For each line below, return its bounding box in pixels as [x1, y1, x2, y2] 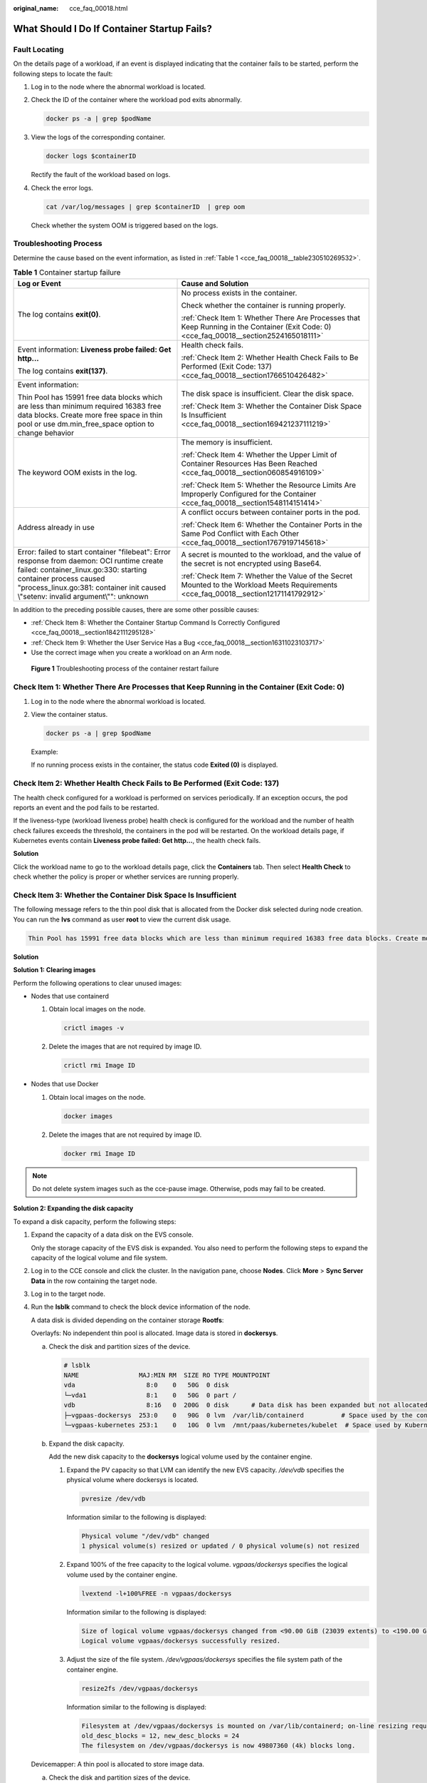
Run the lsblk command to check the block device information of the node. [31, 1302, 251, 1312]
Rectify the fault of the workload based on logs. [31, 170, 171, 179]
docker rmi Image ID [63, 1149, 135, 1158]
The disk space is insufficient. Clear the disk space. [181, 389, 354, 399]
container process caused [17, 573, 105, 583]
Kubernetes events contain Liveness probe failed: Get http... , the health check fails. [13, 837, 261, 845]
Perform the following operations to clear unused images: [13, 979, 182, 987]
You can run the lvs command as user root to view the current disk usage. [13, 915, 231, 924]
